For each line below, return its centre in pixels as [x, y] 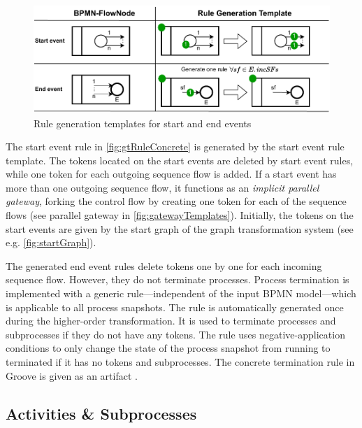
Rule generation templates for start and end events [143, 123]
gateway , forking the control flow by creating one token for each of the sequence [176, 201]
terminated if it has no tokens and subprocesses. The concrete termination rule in [180, 362]
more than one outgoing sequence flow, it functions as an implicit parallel [162, 187]
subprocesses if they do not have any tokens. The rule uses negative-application [175, 334]
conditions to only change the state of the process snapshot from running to [168, 348]
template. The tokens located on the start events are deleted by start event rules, [180, 160]
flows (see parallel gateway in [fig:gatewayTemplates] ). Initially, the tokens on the [180, 215]
